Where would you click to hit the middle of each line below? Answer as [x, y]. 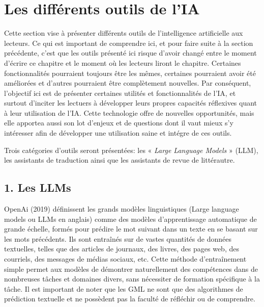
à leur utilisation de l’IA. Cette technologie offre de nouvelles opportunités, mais [129, 112]
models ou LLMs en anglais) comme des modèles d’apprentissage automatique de [130, 219]
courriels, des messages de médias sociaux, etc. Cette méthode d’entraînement [125, 259]
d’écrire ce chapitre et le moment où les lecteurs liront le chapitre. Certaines [123, 62]
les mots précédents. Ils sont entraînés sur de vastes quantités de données [118, 238]
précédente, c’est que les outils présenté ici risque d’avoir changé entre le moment [130, 53]
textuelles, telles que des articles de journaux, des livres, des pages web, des [122, 249]
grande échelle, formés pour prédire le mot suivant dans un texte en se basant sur [131, 229]
